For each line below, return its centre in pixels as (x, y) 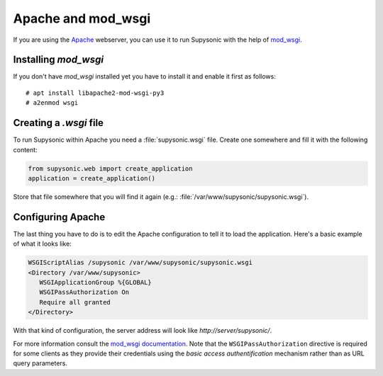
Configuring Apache (59, 217)
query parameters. (40, 363)
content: (26, 149)
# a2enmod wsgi (52, 103)
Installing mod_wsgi (59, 60)
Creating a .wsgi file (59, 123)
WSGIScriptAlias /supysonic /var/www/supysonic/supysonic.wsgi (140, 263)
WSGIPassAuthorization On (84, 292)
